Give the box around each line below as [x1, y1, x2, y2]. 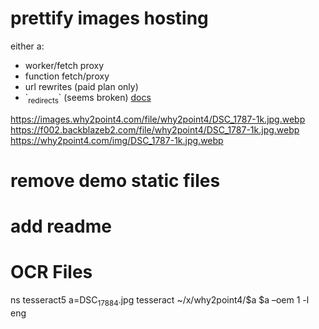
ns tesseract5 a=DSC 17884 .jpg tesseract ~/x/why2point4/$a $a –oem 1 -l [10, 294, 310, 308]
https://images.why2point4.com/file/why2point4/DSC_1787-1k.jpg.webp [10, 113, 306, 125]
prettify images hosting [10, 7, 209, 30]
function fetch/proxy [24, 70, 110, 82]
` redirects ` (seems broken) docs [24, 91, 152, 106]
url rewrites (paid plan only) [24, 80, 139, 92]
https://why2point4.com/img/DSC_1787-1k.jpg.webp [10, 134, 224, 146]
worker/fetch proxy [24, 59, 105, 71]
